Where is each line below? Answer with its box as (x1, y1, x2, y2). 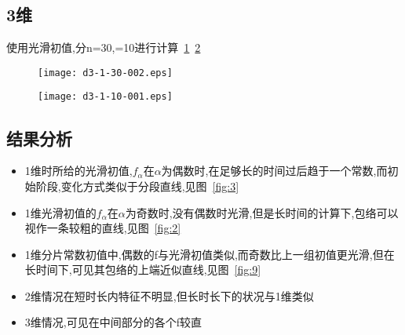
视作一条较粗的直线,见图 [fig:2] (24, 220, 181, 236)
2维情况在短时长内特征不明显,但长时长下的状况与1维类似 (24, 287, 314, 304)
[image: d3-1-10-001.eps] (38, 91, 173, 103)
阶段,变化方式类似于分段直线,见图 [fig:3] (35, 177, 239, 194)
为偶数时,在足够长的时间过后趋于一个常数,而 (161, 162, 388, 179)
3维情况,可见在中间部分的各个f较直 (24, 314, 202, 330)
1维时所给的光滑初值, (24, 162, 133, 179)
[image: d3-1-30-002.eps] (38, 67, 173, 78)
